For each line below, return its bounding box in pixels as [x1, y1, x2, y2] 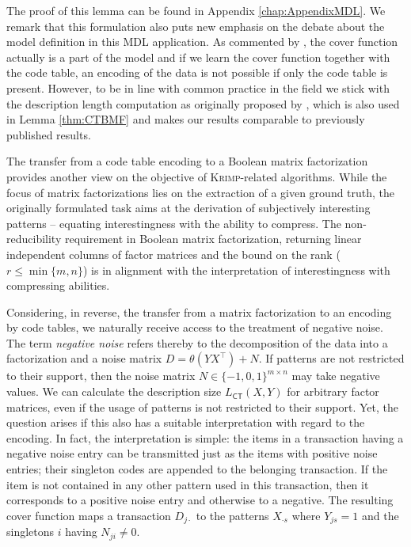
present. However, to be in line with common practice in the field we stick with [6, 79, 390, 96]
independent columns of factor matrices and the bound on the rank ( [6, 245, 341, 262]
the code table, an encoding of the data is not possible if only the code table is [6, 64, 388, 81]
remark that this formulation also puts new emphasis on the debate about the [6, 17, 385, 34]
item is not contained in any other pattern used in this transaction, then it [6, 476, 369, 492]
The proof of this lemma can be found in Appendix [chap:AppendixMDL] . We [6, 2, 386, 18]
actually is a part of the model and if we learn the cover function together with [6, 48, 390, 65]
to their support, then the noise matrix [6, 367, 196, 384]
